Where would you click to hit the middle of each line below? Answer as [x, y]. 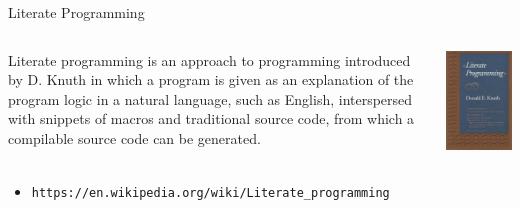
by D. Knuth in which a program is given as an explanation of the [211, 79]
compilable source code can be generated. [134, 137]
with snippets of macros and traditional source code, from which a [211, 118]
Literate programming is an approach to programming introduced [209, 59]
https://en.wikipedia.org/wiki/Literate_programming [210, 193]
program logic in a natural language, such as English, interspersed [210, 98]
